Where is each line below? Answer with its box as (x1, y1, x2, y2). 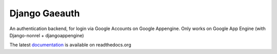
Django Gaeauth (9, 8, 80, 19)
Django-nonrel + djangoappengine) (9, 32, 84, 38)
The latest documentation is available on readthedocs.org (9, 42, 131, 48)
